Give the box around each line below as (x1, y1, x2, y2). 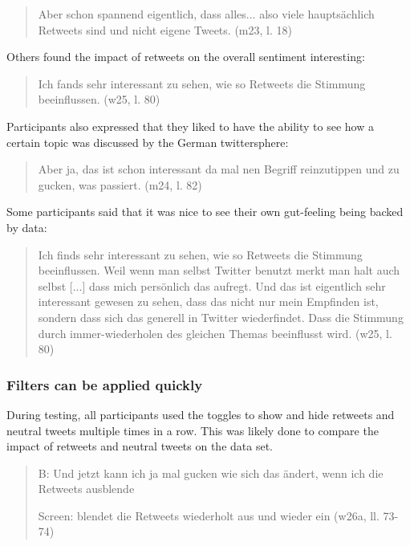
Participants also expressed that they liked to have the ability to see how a (6, 117, 374, 134)
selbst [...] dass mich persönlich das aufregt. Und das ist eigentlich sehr (38, 277, 386, 294)
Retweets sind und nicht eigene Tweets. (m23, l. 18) (38, 21, 292, 38)
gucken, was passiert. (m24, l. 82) (38, 176, 202, 193)
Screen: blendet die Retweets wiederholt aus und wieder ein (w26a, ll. (38, 507, 380, 524)
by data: (6, 218, 47, 235)
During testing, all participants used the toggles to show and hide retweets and (6, 405, 395, 422)
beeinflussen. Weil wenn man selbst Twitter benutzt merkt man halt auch (38, 262, 400, 279)
